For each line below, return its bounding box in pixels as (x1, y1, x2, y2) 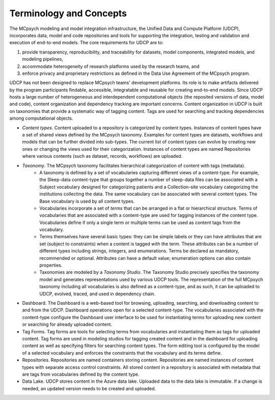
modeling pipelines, (22, 56, 64, 62)
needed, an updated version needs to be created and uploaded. (22, 385, 156, 391)
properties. (39, 262, 63, 268)
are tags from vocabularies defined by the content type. (22, 371, 140, 377)
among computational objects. (9, 115, 73, 122)
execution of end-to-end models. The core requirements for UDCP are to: (9, 40, 164, 46)
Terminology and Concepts (9, 8, 127, 19)
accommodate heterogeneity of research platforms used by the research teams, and (22, 63, 200, 69)
